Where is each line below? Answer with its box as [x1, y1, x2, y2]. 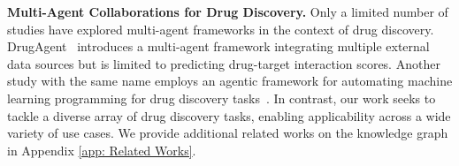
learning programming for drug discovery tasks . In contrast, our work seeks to [7, 88, 436, 107]
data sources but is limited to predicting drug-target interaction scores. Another [7, 54, 440, 72]
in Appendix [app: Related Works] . [7, 140, 196, 159]
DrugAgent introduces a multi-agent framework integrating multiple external [7, 37, 430, 56]
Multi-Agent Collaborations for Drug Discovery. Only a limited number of [7, 3, 448, 20]
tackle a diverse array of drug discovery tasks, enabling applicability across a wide [7, 106, 451, 124]
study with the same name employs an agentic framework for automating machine [7, 72, 453, 90]
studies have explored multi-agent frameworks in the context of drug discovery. [7, 19, 434, 38]
